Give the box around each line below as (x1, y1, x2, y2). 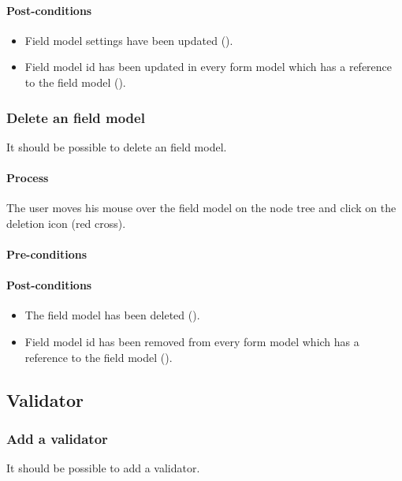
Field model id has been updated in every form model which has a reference (24, 58, 393, 75)
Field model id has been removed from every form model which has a (24, 333, 359, 349)
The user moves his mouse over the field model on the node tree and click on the (6, 199, 396, 216)
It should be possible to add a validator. (6, 460, 200, 476)
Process (6, 169, 49, 185)
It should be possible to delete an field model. (6, 138, 227, 155)
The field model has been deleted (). (24, 307, 200, 323)
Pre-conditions (6, 245, 87, 262)
